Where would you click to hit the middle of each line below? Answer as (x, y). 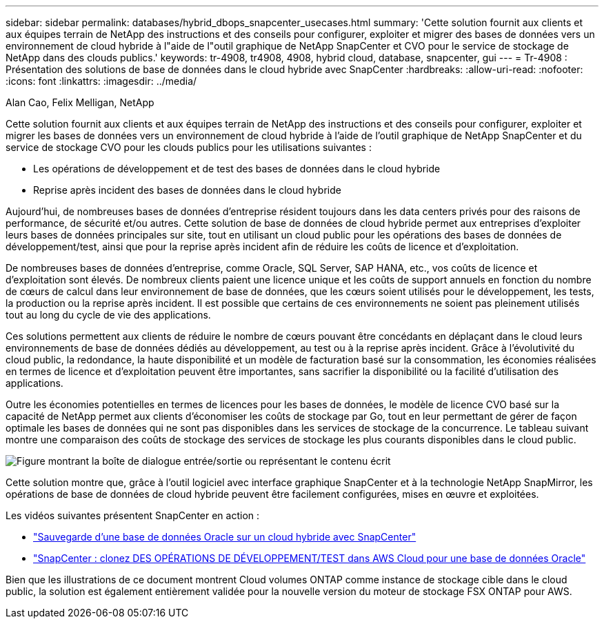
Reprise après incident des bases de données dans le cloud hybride (187, 190)
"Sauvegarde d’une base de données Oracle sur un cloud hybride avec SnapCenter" (225, 537)
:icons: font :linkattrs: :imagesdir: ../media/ (101, 81)
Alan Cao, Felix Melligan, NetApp (80, 102)
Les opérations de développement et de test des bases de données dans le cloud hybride (237, 169)
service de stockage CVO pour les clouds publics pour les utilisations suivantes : (189, 147)
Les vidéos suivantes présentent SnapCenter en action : (133, 515)
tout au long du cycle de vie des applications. (108, 315)
